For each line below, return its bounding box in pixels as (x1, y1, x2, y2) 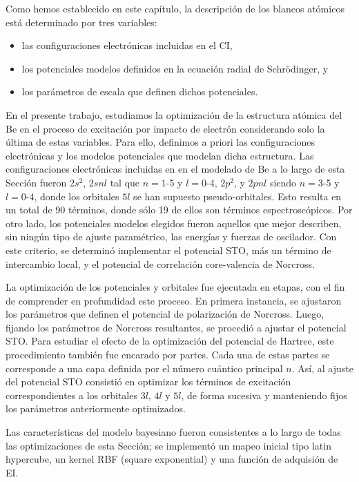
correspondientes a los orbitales (6, 387, 137, 402)
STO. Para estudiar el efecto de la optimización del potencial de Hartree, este (6, 334, 334, 348)
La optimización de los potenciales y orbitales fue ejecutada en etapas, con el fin (6, 280, 345, 294)
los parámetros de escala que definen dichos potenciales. (21, 84, 258, 99)
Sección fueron (6, 175, 67, 189)
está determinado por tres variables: (6, 15, 157, 29)
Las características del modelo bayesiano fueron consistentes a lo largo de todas (6, 425, 341, 439)
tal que (110, 175, 140, 189)
